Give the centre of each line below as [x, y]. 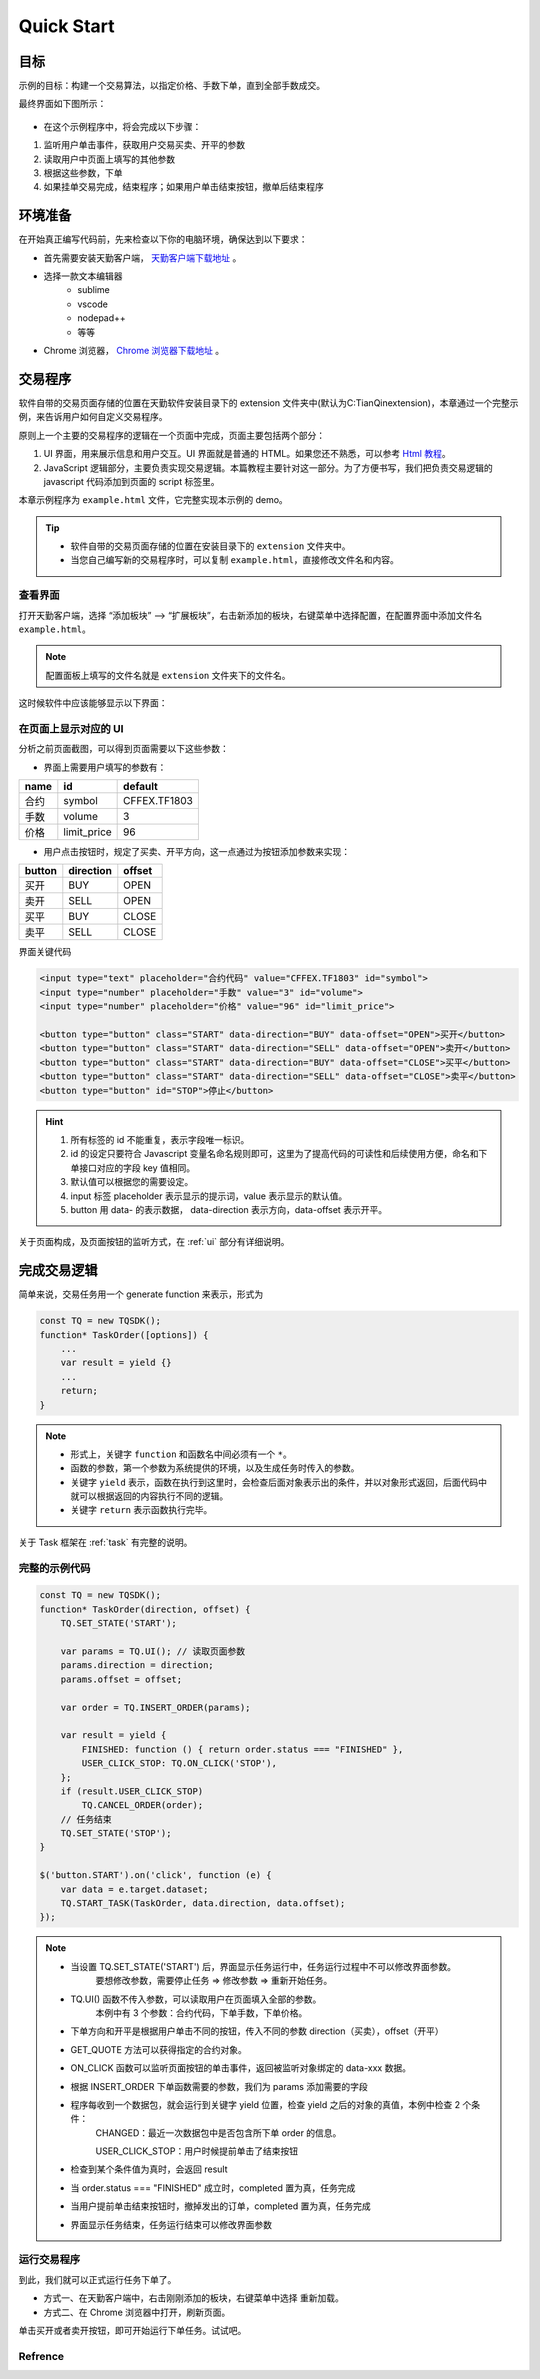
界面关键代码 [45, 952]
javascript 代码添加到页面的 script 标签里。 [131, 481]
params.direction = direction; [137, 1665]
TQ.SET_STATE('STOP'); [116, 1833]
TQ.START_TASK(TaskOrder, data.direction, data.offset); [203, 1903]
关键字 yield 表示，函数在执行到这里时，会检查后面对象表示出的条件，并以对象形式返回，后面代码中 [279, 1482]
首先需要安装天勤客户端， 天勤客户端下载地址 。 [142, 257]
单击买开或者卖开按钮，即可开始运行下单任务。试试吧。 [132, 2330]
